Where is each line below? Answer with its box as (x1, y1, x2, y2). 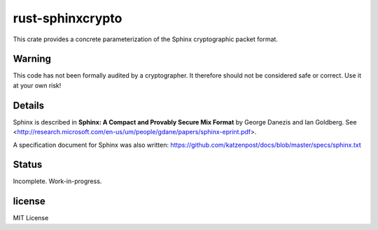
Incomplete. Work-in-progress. (13, 177, 102, 185)
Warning (13, 53, 52, 65)
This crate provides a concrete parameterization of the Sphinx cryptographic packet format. (13, 35, 278, 43)
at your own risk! (13, 81, 62, 89)
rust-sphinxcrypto (13, 10, 122, 26)
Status (13, 159, 43, 171)
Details (13, 99, 45, 111)
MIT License (13, 214, 49, 222)
